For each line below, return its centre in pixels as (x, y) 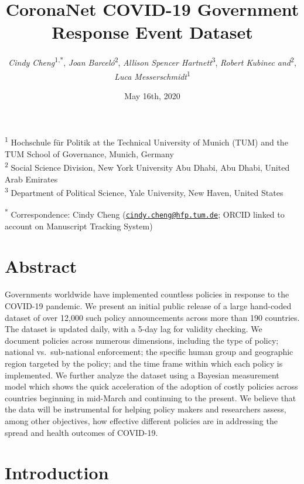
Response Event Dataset (152, 32)
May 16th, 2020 (152, 95)
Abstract (41, 266)
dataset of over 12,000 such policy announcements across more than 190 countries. (152, 317)
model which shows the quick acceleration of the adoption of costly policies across (151, 386)
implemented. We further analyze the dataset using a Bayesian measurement (142, 375)
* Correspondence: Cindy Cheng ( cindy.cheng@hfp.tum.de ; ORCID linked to (145, 213)
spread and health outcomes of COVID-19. (81, 432)
